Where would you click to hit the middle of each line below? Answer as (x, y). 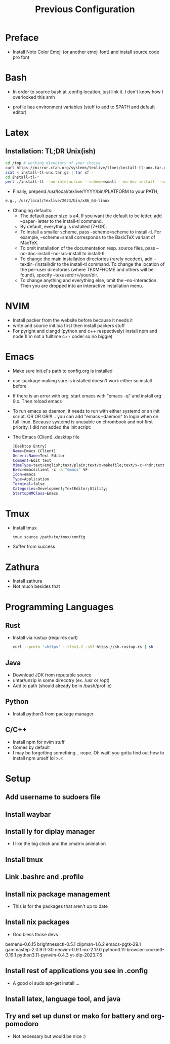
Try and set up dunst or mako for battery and (77, 1016)
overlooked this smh (34, 97)
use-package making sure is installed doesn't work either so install (82, 380)
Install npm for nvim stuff (38, 742)
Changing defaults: (32, 211)
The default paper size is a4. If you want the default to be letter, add (91, 216)
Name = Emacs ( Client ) (34, 451)
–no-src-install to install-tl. (78, 254)
